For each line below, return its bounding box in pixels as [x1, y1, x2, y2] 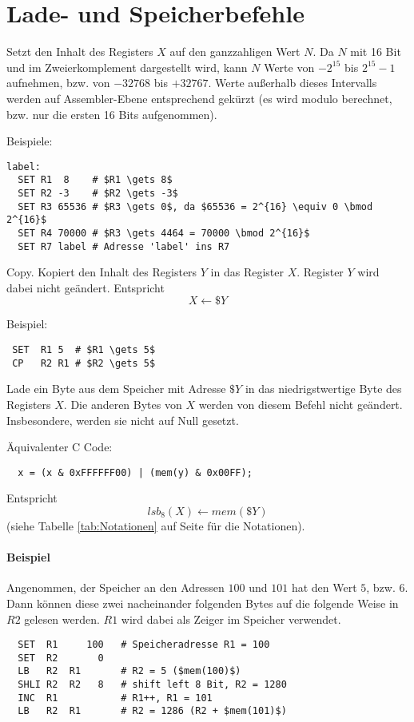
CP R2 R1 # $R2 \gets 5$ [12, 357, 156, 369]
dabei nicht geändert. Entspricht [6, 279, 165, 296]
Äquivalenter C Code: [6, 438, 113, 455]
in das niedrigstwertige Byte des [245, 380, 402, 397]
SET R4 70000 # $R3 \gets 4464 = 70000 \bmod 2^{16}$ [18, 227, 310, 239]
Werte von [264, 58, 315, 75]
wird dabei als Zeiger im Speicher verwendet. [121, 610, 341, 627]
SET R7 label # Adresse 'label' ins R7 [18, 240, 230, 252]
